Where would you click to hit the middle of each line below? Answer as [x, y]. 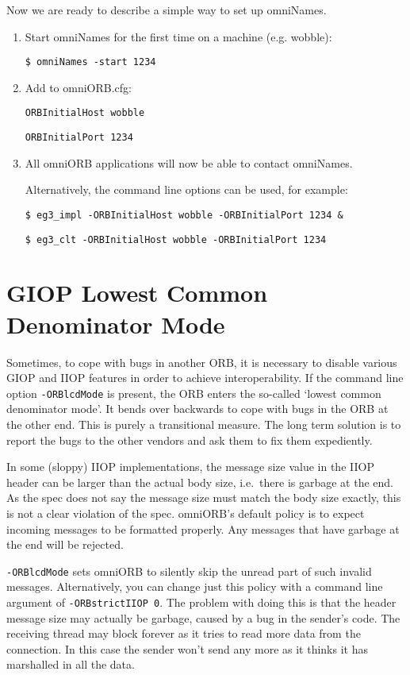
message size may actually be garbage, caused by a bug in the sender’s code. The [203, 617]
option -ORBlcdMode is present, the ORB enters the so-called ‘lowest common [194, 393]
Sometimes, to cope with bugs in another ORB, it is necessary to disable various [202, 362]
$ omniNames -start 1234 [90, 62]
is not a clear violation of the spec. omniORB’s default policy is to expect [186, 513]
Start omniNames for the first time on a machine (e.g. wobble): [178, 36]
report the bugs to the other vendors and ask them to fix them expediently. [190, 440]
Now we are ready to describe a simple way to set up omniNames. [167, 10]
